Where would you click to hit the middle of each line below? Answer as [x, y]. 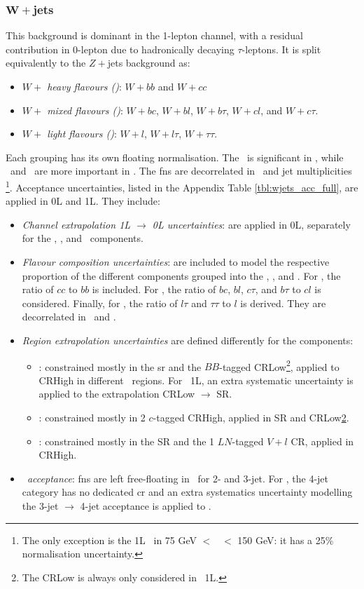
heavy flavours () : [84, 86]
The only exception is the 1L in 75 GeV [110, 540]
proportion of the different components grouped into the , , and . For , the [181, 275]
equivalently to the [46, 63]
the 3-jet [40, 505]
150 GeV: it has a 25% [286, 540]
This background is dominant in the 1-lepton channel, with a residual [155, 35]
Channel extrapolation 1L [76, 224]
